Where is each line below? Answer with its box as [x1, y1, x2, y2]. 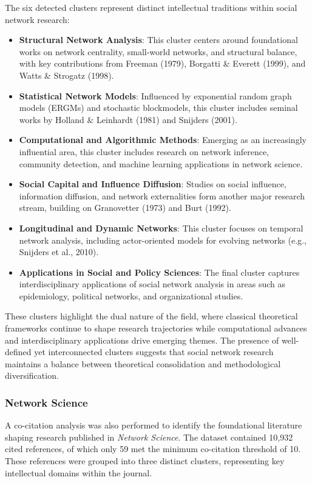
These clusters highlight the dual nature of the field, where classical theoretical [5, 310, 298, 322]
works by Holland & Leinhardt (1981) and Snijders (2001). [19, 113, 237, 125]
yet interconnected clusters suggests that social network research [34, 345, 274, 358]
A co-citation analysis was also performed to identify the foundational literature [5, 419, 302, 431]
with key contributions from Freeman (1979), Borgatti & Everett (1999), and [19, 57, 306, 70]
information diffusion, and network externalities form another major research [19, 189, 305, 202]
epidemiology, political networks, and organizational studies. [19, 289, 243, 302]
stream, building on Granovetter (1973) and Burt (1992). [19, 201, 231, 214]
